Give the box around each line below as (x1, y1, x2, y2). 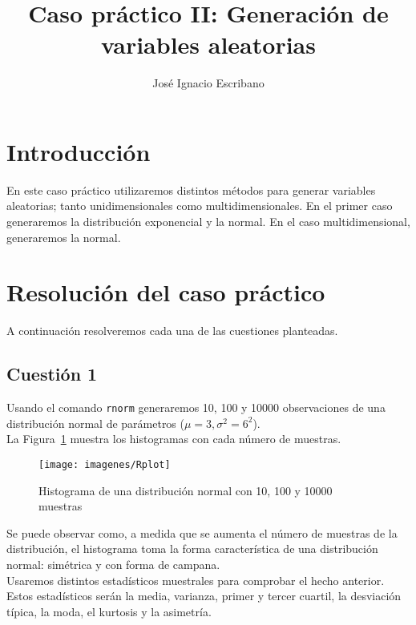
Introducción (6, 135, 151, 167)
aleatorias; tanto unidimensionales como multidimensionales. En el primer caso (6, 197, 393, 214)
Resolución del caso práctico (6, 276, 325, 308)
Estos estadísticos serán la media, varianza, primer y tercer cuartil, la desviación (6, 587, 402, 604)
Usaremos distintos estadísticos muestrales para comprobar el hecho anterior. (6, 571, 385, 588)
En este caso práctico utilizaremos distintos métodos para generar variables (6, 181, 376, 198)
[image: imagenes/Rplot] (38, 458, 171, 470)
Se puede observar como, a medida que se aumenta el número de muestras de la (6, 524, 398, 541)
